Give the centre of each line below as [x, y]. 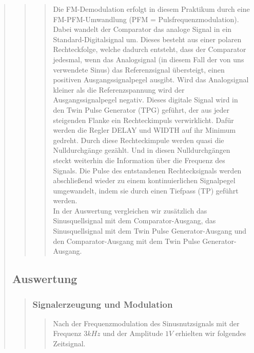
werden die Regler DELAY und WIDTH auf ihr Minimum [144, 130]
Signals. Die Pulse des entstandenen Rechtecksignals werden [147, 170]
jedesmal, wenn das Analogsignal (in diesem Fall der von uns [149, 59]
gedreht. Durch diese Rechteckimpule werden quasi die [139, 140]
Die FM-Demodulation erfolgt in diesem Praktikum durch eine [151, 9]
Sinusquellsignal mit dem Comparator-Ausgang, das [134, 220]
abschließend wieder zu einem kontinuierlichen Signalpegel [144, 180]
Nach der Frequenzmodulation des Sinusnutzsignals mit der [146, 323]
